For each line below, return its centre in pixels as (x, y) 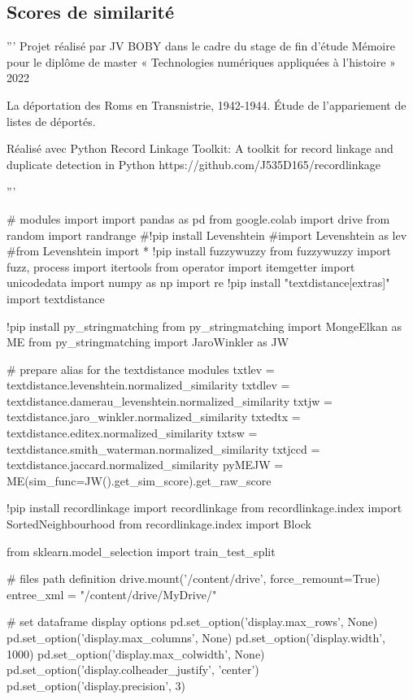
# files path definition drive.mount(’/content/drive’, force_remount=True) (193, 578)
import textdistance (56, 298)
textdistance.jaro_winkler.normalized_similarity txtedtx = (154, 417)
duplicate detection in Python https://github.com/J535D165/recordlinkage (194, 164)
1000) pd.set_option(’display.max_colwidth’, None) (136, 653)
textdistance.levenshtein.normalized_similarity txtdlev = (148, 385)
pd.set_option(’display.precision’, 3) (96, 685)
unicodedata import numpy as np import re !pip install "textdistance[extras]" (198, 283)
